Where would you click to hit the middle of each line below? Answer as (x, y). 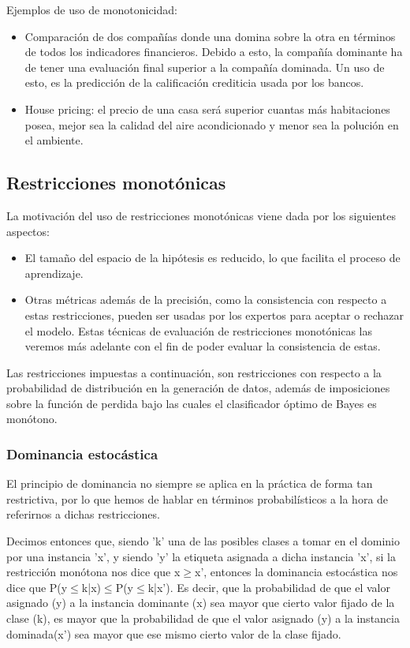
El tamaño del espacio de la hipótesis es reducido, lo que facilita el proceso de (212, 258)
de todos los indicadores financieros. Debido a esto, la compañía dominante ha (214, 52)
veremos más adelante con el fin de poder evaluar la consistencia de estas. (203, 346)
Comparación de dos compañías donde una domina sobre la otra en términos (210, 36)
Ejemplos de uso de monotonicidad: (92, 9)
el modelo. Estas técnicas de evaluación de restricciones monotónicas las (198, 330)
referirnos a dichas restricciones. (83, 514)
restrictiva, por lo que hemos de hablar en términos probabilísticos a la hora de (198, 498)
